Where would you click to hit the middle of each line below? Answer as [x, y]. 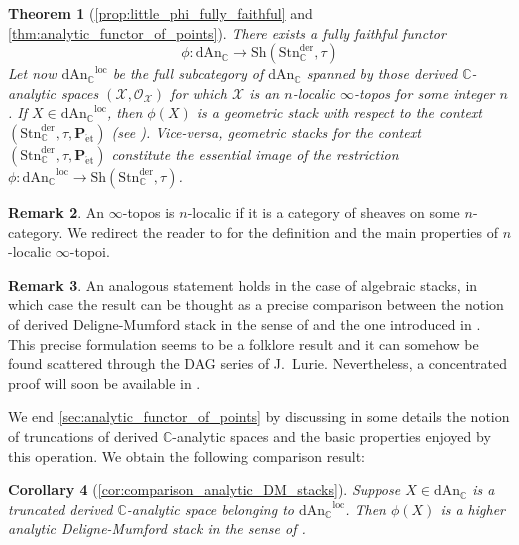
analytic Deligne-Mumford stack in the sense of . [157, 528]
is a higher [473, 508]
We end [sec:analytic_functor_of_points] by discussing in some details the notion [259, 416]
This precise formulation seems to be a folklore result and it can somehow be [243, 343]
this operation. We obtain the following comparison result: [186, 455]
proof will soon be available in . [104, 382]
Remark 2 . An [56, 211]
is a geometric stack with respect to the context [339, 112]
